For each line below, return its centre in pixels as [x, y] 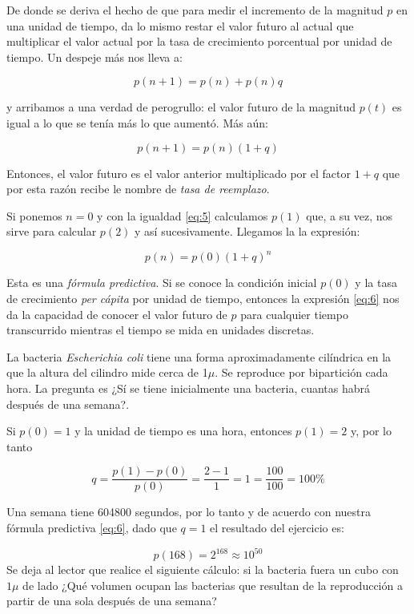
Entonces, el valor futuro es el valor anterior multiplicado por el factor [179, 173]
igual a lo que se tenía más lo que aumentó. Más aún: [137, 122]
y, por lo [371, 431]
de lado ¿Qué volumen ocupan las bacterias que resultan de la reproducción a [213, 585]
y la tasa [376, 283]
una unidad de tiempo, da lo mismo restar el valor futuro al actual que [180, 25]
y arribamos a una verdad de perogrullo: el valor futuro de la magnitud [181, 107]
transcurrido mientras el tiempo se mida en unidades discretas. [161, 330]
